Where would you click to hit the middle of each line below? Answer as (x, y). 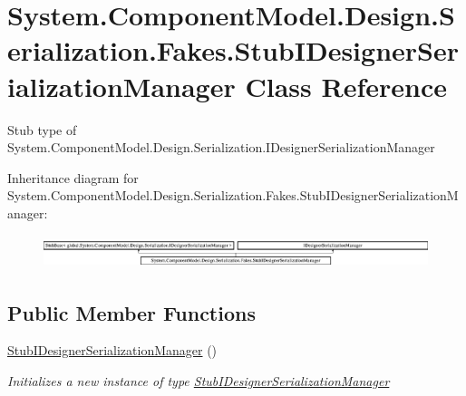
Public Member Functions (131, 312)
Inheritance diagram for (73, 177)
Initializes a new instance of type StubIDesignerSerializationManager (199, 380)
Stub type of (42, 129)
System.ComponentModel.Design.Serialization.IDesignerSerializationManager (221, 147)
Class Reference (346, 86)
